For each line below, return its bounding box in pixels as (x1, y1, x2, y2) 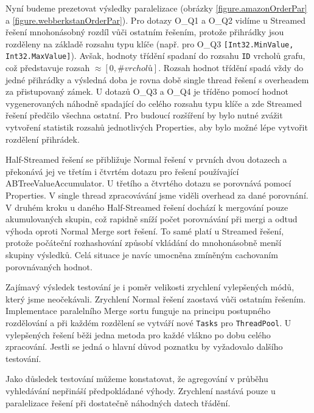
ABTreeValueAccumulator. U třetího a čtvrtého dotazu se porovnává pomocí (5, 177, 291, 189)
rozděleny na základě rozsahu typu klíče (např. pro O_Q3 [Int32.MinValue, (5, 37, 294, 50)
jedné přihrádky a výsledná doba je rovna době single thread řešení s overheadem (5, 73, 309, 86)
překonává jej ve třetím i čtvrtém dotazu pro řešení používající (5, 165, 239, 177)
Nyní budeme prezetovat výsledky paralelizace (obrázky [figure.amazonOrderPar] (5, 2, 307, 14)
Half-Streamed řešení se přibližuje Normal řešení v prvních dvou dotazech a (5, 153, 287, 166)
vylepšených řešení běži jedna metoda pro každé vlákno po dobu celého (5, 328, 271, 341)
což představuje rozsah (5, 61, 90, 74)
